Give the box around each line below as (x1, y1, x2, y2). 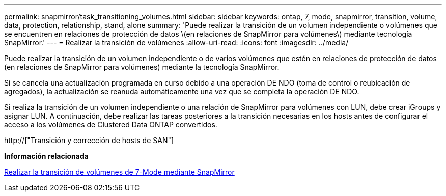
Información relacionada (4, 152, 89, 160)
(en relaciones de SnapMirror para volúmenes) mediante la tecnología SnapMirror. (4, 63, 280, 71)
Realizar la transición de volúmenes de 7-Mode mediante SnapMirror (4, 167, 235, 176)
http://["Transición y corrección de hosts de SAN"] (4, 136, 174, 145)
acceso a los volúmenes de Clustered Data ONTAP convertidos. (4, 120, 217, 129)
